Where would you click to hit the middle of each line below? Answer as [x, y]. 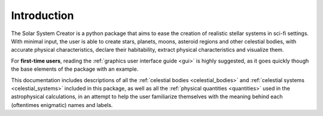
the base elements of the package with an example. [75, 69]
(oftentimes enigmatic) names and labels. [62, 105]
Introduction [42, 15]
